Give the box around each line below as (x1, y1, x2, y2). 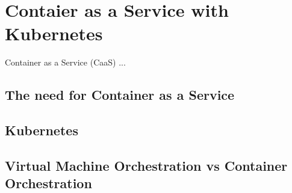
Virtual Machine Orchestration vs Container (5, 156, 288, 174)
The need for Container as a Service (5, 85, 235, 104)
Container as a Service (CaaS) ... (5, 56, 126, 69)
